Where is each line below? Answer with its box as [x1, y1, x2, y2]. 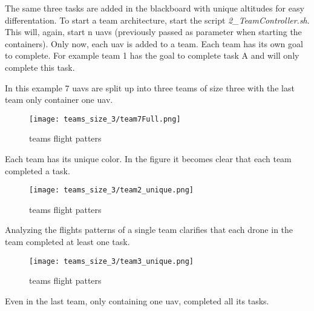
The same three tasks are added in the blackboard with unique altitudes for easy [5, 2, 304, 14]
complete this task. [5, 61, 75, 73]
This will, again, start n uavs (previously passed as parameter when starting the [5, 25, 302, 38]
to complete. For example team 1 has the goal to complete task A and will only [5, 49, 299, 62]
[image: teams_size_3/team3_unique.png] [29, 257, 194, 266]
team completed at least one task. [5, 235, 130, 248]
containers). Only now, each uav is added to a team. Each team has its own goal [5, 37, 303, 50]
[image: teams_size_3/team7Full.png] [29, 114, 181, 123]
